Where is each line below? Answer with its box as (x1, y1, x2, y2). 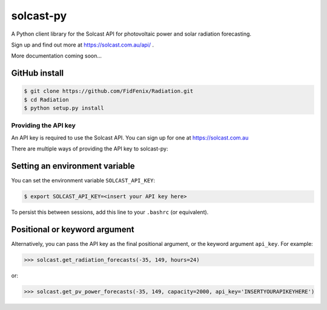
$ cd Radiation (24, 96, 69, 103)
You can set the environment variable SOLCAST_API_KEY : (11, 177, 156, 184)
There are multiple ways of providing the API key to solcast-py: (11, 145, 168, 152)
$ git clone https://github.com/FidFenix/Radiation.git (24, 88, 194, 95)
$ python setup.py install (24, 105, 104, 112)
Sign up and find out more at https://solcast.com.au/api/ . (11, 41, 154, 48)
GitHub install (11, 68, 64, 79)
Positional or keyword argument (11, 224, 134, 234)
